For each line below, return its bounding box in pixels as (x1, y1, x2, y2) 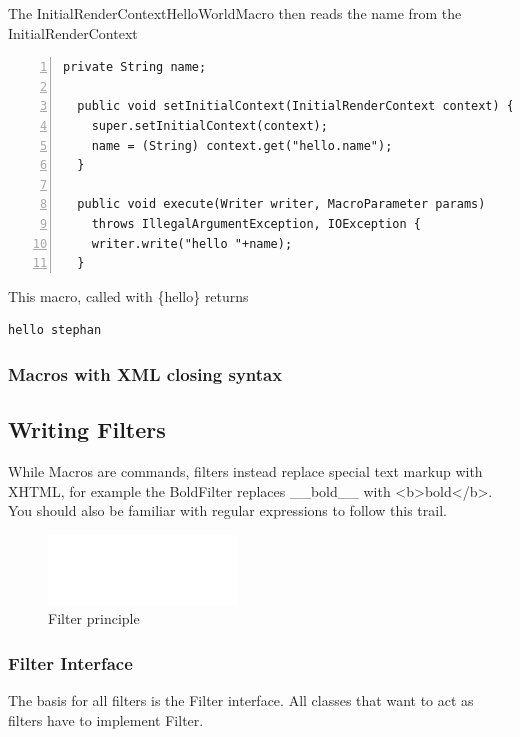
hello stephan (8, 323, 102, 338)
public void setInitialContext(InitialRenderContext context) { (77, 99, 515, 114)
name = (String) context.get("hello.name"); (91, 138, 393, 153)
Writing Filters (8, 414, 166, 445)
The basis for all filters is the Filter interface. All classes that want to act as (8, 690, 474, 711)
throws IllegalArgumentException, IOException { (91, 216, 421, 231)
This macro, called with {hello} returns (8, 285, 249, 306)
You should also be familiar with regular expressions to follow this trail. (8, 500, 447, 521)
